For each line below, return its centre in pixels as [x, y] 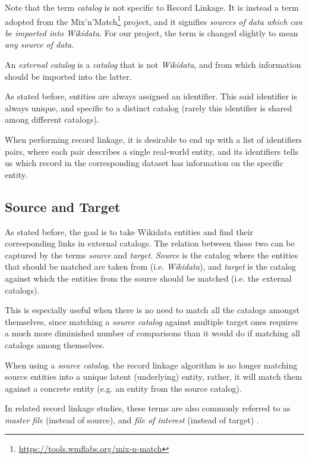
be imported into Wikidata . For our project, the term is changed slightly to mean [152, 32]
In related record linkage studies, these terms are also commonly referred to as [148, 408]
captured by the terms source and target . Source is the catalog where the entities [152, 255]
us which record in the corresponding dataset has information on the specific [144, 163]
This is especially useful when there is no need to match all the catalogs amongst [152, 310]
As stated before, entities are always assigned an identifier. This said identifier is [151, 96]
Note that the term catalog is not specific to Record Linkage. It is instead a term [152, 7]
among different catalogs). [52, 119]
